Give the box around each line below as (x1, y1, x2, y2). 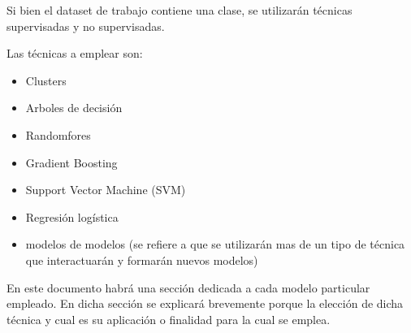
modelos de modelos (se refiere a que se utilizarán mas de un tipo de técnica (25, 236, 405, 253)
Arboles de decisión (25, 99, 123, 116)
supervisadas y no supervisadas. (6, 17, 165, 34)
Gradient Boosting (25, 154, 118, 171)
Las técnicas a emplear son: (6, 45, 143, 62)
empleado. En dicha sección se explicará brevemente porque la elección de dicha (6, 295, 404, 312)
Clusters (25, 71, 67, 89)
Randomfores (25, 126, 91, 143)
